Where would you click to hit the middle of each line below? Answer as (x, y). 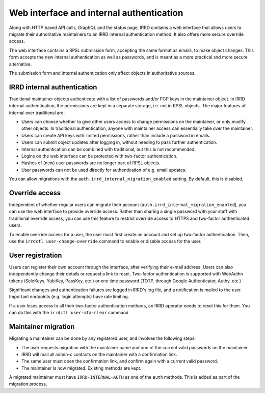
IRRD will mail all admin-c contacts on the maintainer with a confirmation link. (99, 354)
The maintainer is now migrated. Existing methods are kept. (81, 368)
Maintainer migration (42, 327)
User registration (36, 255)
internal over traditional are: (37, 113)
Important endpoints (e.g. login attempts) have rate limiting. (69, 297)
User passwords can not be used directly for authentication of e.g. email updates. (104, 170)
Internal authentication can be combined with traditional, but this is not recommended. (108, 149)
